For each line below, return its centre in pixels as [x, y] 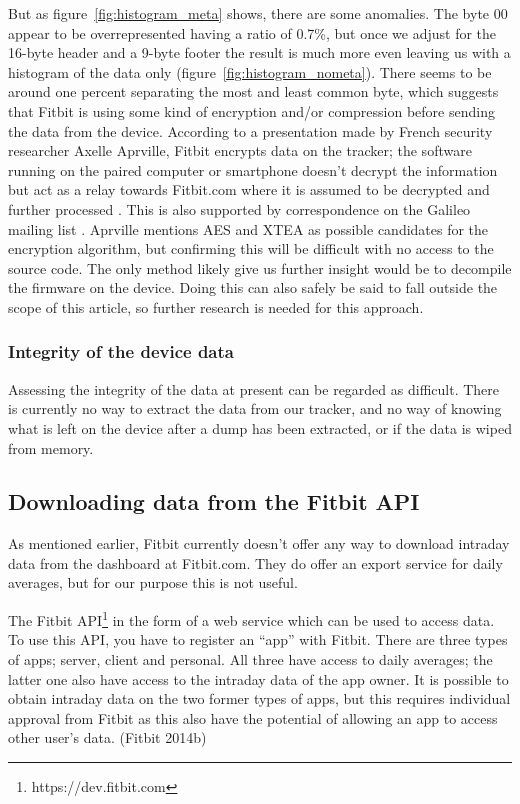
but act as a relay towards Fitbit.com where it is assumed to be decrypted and [249, 189]
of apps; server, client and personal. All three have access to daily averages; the [250, 658]
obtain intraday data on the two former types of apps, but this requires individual [259, 698]
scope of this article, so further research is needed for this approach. [216, 306]
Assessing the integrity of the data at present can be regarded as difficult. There [254, 388]
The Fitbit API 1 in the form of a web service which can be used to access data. [251, 618]
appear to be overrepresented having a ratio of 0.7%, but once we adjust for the [252, 32]
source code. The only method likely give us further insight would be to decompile [260, 267]
